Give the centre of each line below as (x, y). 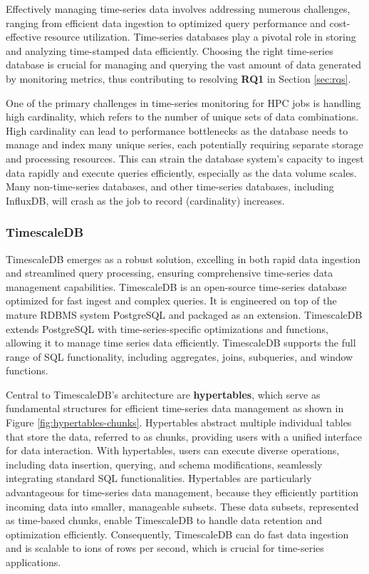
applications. (33, 562)
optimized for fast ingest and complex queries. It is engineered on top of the (171, 301)
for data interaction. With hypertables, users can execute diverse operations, (173, 450)
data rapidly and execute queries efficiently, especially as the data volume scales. (181, 172)
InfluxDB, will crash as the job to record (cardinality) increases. (145, 200)
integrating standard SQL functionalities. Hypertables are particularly (159, 478)
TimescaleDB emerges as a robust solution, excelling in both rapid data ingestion (183, 258)
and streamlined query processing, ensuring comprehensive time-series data (170, 273)
